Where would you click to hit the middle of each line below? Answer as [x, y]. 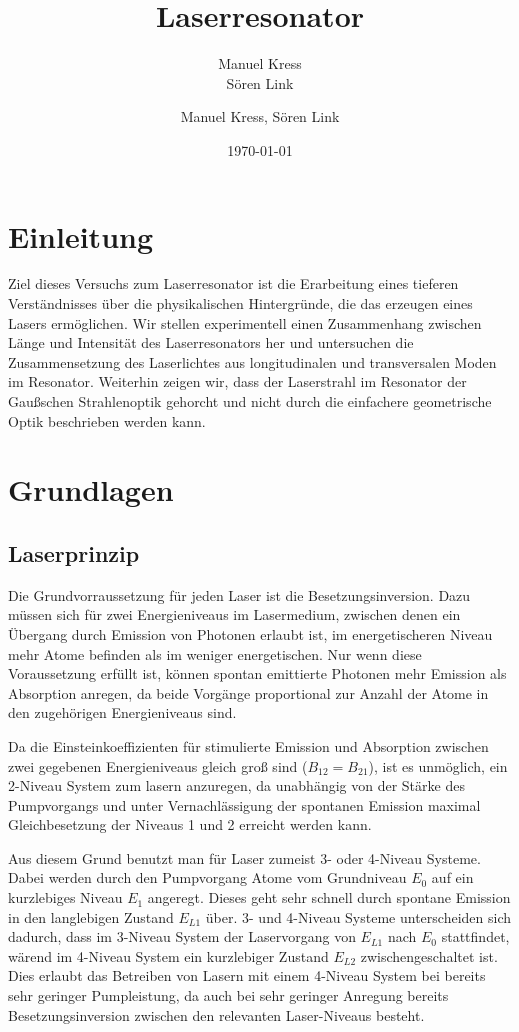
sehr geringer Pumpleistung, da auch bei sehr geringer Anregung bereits [228, 995]
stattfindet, [475, 936]
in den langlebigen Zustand [91, 916]
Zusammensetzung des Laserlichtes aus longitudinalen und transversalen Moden [252, 361]
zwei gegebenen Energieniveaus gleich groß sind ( [158, 765]
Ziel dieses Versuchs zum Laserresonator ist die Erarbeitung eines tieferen [233, 283]
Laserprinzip [74, 552]
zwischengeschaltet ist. [429, 955]
